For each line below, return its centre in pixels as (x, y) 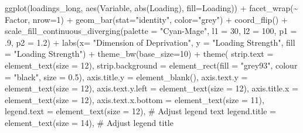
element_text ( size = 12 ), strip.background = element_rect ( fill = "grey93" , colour (151, 65)
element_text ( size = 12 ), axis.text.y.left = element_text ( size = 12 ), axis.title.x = (151, 88)
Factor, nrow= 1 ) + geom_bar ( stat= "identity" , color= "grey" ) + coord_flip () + (146, 19)
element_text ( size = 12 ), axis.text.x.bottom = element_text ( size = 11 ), (135, 99)
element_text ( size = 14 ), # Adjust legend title (89, 122)
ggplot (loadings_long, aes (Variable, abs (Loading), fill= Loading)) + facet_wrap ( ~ (151, 8)
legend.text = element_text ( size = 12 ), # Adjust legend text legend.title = (140, 111)
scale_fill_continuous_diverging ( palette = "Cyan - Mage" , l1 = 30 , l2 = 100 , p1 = (151, 31)
